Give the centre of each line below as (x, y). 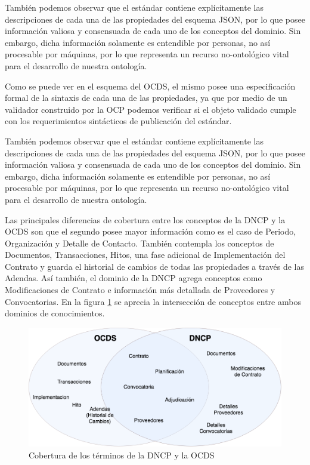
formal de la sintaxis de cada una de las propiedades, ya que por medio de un (146, 98)
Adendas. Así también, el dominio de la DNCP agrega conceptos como (134, 278)
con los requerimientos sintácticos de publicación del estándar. (118, 121)
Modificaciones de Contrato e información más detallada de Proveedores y (140, 290)
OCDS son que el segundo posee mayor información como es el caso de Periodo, (151, 231)
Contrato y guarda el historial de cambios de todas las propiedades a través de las (154, 266)
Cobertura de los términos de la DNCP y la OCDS (122, 455)
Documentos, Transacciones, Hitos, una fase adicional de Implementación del (145, 255)
